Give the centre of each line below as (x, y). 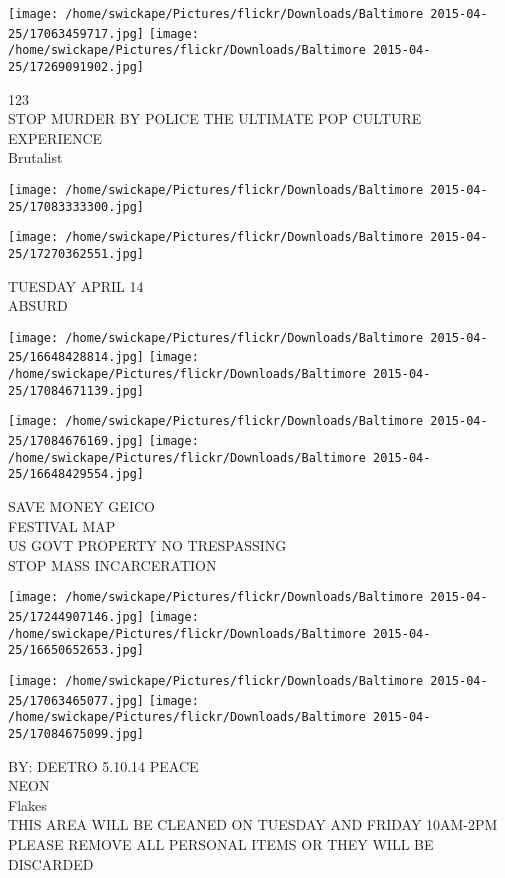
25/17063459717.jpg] (76, 33)
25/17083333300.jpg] (76, 206)
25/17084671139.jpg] (76, 390)
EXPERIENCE (55, 137)
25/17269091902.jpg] (76, 66)
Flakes (27, 804)
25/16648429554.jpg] (76, 474)
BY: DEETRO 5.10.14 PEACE (103, 765)
